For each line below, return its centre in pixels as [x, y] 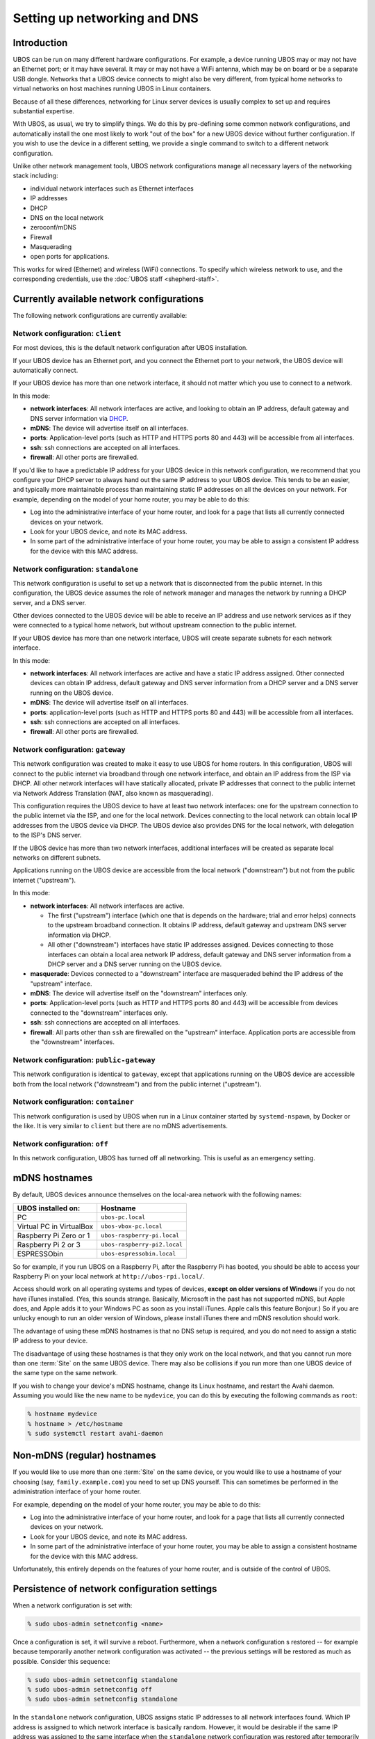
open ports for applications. [70, 257]
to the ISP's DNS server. [47, 835]
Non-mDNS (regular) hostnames [84, 1456]
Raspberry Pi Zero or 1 [53, 1235]
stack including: [35, 176]
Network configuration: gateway [69, 750]
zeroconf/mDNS [53, 227]
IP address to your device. [50, 1341]
